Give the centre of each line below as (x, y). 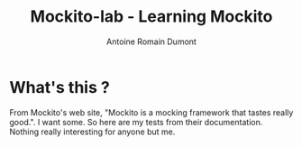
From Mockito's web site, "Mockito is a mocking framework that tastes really (151, 112)
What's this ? (59, 87)
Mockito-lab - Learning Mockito (151, 17)
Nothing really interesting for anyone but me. (92, 132)
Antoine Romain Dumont (151, 41)
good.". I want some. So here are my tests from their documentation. (136, 122)
